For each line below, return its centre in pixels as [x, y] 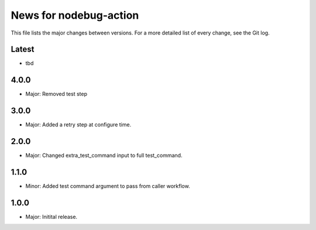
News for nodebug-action [75, 15]
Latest [23, 49]
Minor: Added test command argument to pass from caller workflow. [108, 186]
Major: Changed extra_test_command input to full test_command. [104, 156]
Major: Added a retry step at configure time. [78, 125]
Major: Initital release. [51, 217]
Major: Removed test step [56, 94]
